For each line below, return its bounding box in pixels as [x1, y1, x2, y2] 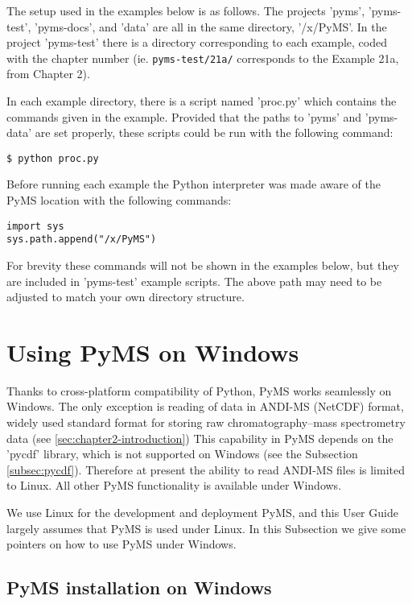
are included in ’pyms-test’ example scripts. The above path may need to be [6, 272, 382, 289]
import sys [6, 220, 64, 232]
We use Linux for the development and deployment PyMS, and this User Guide [6, 504, 398, 521]
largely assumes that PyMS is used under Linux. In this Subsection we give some [6, 519, 406, 536]
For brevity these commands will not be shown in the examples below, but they [6, 256, 399, 273]
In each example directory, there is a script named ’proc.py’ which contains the [6, 93, 397, 110]
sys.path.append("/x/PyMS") [6, 234, 157, 246]
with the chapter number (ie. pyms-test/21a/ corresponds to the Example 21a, [6, 49, 399, 66]
